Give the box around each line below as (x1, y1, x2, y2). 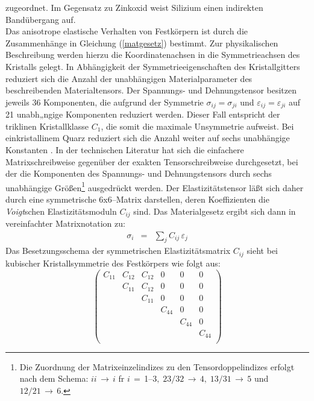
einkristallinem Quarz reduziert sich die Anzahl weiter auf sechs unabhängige (5, 131, 290, 144)
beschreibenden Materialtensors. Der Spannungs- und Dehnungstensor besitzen (5, 84, 297, 96)
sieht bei (246, 244, 278, 257)
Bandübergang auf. (5, 13, 76, 25)
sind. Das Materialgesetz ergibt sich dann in (133, 204, 296, 217)
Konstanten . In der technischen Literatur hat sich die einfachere (5, 143, 244, 156)
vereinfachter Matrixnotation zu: (5, 217, 125, 230)
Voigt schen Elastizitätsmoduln (5, 204, 117, 217)
